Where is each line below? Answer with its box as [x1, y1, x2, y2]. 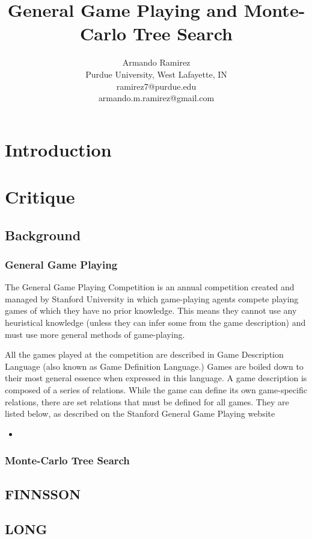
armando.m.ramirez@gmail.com [98, 92, 215, 104]
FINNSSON [5, 484, 81, 503]
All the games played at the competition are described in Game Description [5, 348, 284, 361]
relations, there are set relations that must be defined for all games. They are [5, 395, 289, 408]
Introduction [5, 137, 112, 161]
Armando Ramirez [122, 56, 191, 69]
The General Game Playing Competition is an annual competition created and [5, 281, 295, 293]
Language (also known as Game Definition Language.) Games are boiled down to [5, 360, 304, 372]
